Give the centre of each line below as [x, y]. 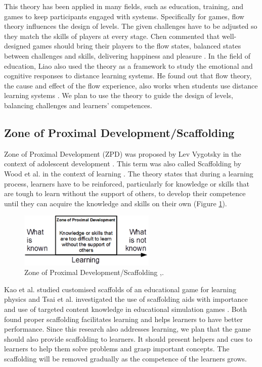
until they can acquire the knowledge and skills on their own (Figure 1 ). [116, 203]
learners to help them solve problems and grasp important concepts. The [117, 349]
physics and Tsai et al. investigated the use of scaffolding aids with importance [126, 299]
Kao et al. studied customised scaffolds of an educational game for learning [120, 289]
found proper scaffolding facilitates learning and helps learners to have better [123, 319]
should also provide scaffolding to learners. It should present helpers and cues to [128, 338]
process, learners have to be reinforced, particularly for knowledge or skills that [127, 183]
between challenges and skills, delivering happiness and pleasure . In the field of [127, 55]
